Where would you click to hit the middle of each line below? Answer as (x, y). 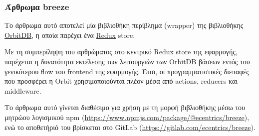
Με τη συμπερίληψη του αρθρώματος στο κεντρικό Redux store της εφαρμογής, (121, 52)
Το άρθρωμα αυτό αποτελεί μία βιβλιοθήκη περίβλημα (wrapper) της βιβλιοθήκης (124, 25)
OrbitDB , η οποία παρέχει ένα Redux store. (70, 35)
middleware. (23, 90)
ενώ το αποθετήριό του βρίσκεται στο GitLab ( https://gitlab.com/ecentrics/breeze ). (130, 127)
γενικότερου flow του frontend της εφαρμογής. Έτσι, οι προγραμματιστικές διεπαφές (127, 71)
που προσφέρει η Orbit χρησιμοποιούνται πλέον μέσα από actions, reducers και (121, 81)
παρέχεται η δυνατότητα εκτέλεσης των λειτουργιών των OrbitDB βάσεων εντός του (127, 61)
